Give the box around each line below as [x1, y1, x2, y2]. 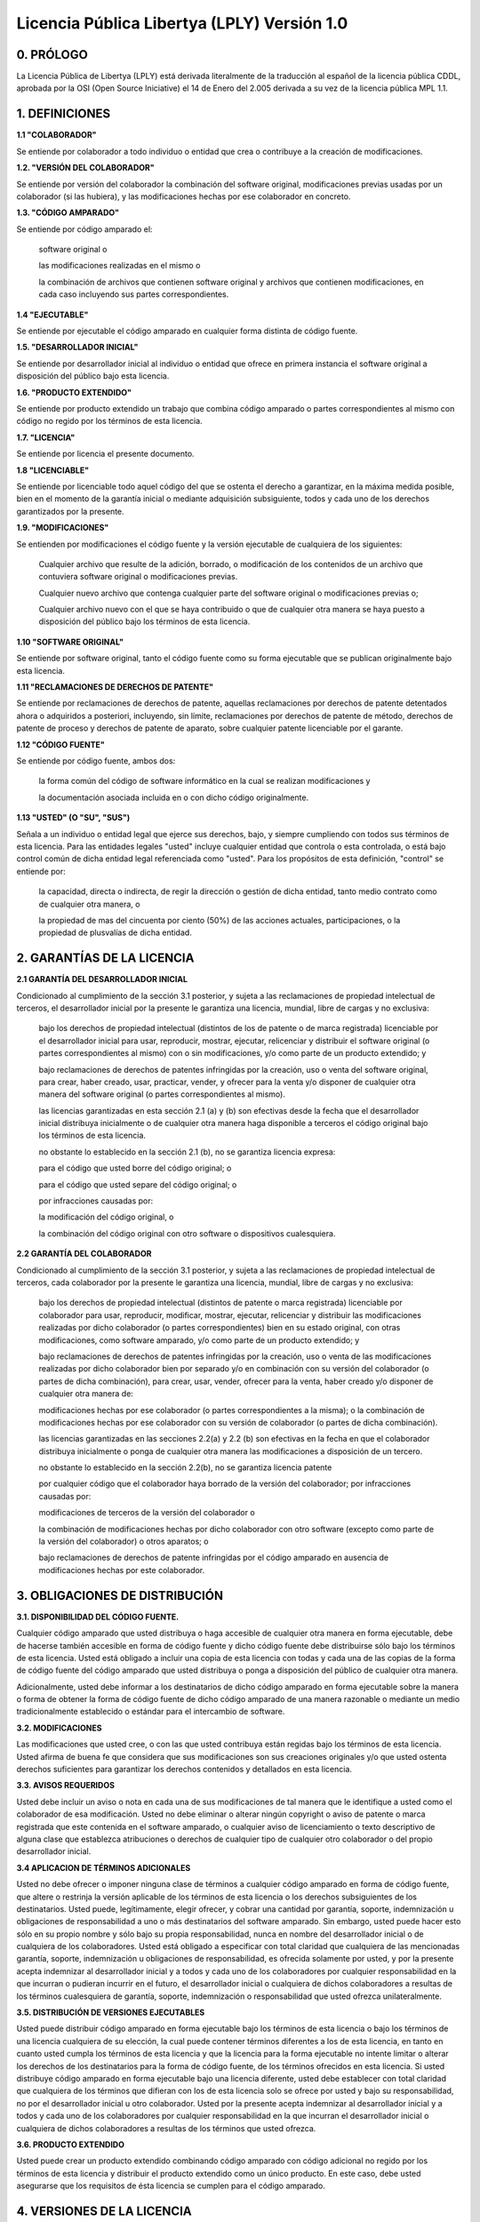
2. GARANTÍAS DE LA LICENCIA [16, 951, 195, 966]
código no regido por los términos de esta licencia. [16, 416, 204, 427]
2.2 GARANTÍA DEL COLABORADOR [16, 1249, 152, 1259]
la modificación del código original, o [38, 1211, 174, 1222]
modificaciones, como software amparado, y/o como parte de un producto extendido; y [38, 1334, 360, 1346]
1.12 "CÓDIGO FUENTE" [16, 739, 106, 750]
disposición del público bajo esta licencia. [16, 371, 170, 381]
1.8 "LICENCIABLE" [16, 465, 89, 476]
